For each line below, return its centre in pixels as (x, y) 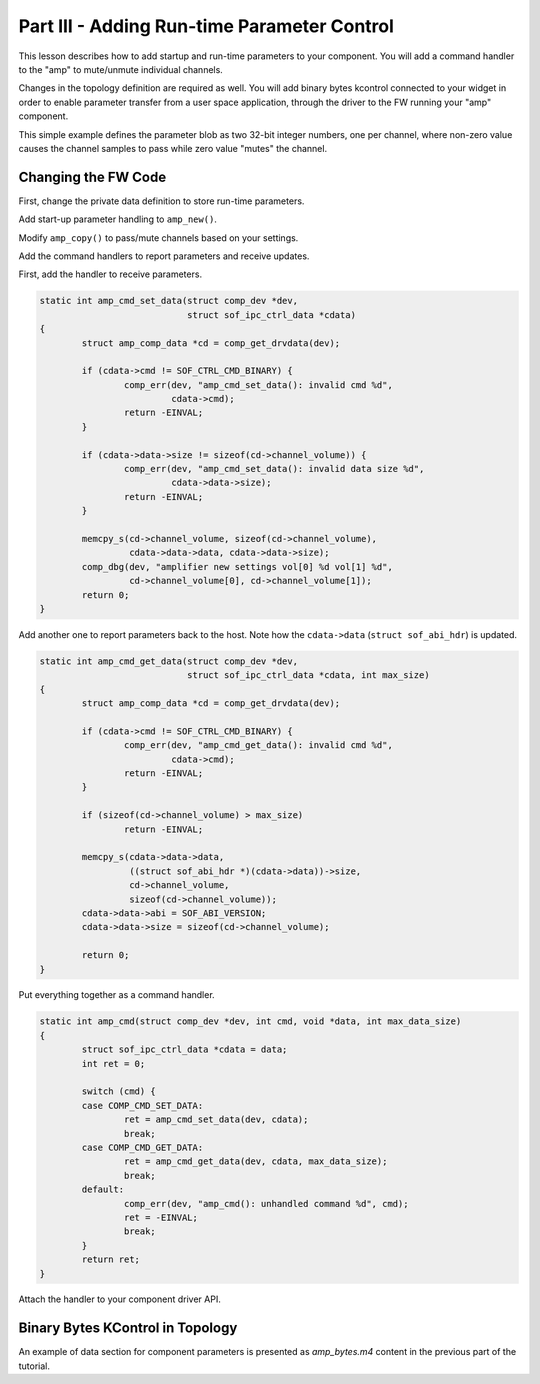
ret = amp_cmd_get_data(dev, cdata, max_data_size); (255, 1161)
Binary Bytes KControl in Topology (128, 1328)
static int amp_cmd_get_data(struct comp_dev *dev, (169, 661)
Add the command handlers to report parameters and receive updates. (164, 256)
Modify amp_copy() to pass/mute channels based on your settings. (158, 237)
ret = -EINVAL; (161, 1217)
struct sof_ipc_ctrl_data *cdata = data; (184, 1049)
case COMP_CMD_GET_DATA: (142, 1147)
